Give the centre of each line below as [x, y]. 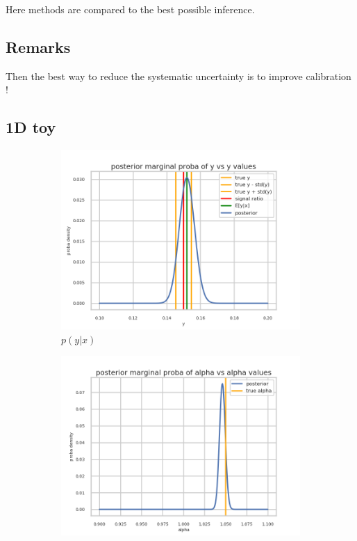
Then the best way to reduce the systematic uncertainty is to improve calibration [178, 76]
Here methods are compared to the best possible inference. [130, 9]
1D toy [31, 127]
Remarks [38, 46]
